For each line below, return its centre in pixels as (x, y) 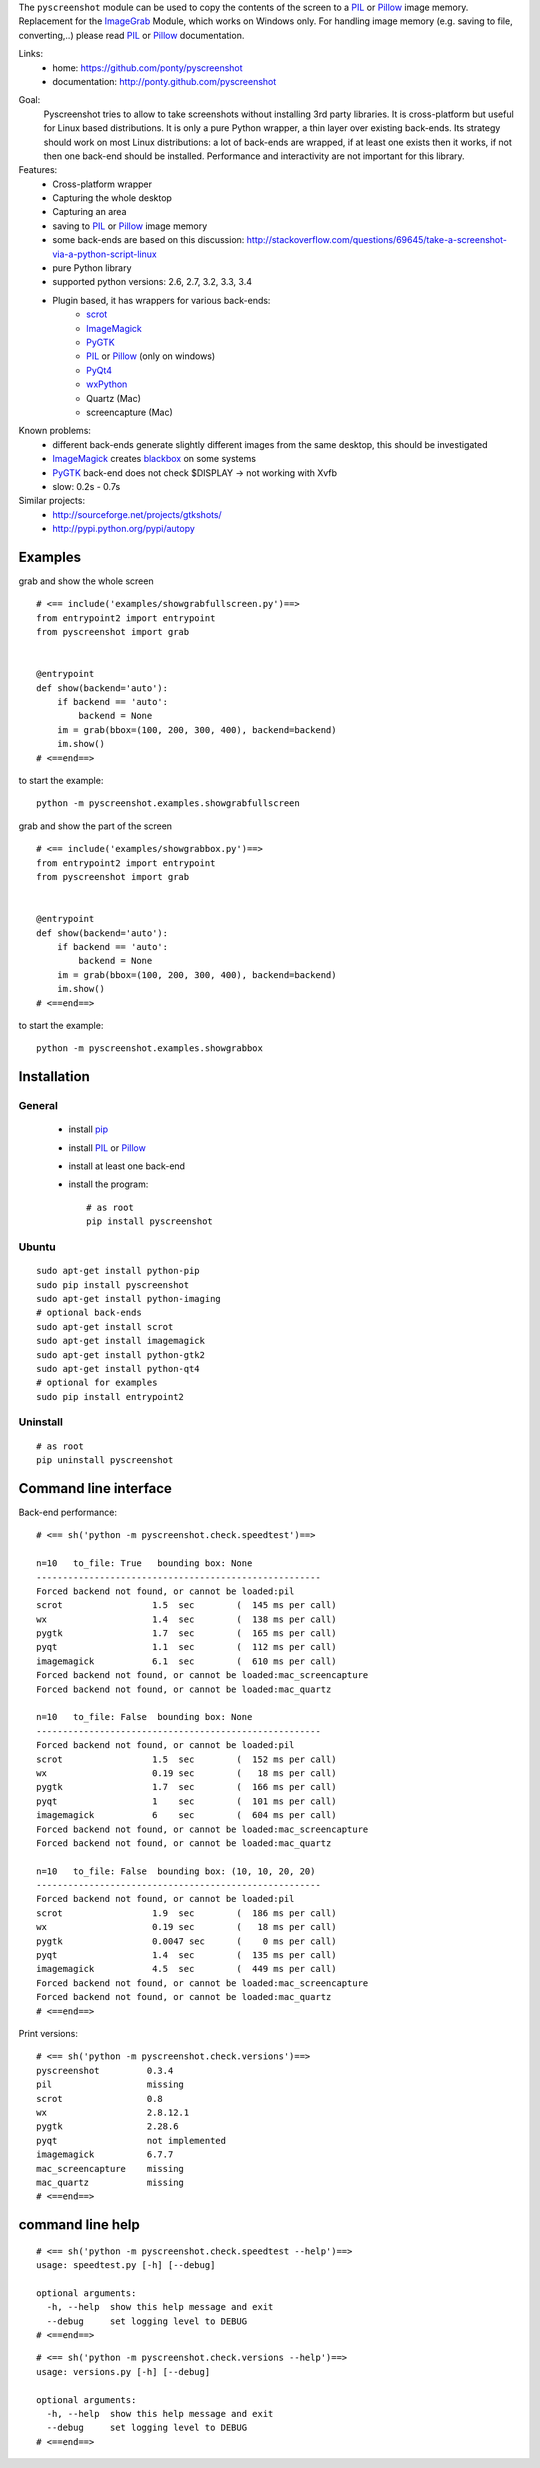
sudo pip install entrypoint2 (110, 1396)
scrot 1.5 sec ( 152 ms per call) (186, 1759)
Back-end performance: (67, 1512)
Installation (54, 1076)
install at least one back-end (126, 1166)
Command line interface (95, 1488)
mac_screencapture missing (110, 2168)
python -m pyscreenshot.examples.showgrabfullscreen (168, 803)
